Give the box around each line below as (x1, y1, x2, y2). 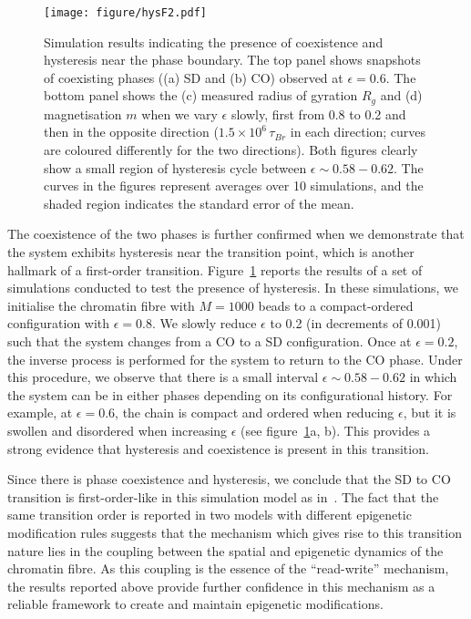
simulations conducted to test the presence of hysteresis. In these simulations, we (7, 278, 459, 297)
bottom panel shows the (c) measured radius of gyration (44, 86, 358, 105)
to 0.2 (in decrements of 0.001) (270, 314, 441, 333)
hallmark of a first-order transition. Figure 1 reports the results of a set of (7, 260, 423, 279)
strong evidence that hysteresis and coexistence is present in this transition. (7, 438, 429, 458)
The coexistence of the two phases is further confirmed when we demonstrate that (7, 224, 465, 243)
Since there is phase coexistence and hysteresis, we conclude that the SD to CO (7, 469, 451, 489)
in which (409, 367, 457, 387)
